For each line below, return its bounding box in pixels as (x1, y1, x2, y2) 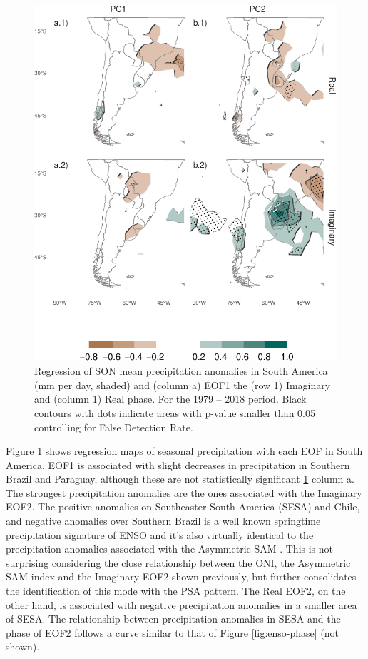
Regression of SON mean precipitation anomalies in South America (34, 363, 328, 378)
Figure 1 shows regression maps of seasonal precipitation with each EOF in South (6, 443, 363, 458)
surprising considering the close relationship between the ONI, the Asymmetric (6, 555, 351, 570)
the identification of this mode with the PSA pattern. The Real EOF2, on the (6, 583, 346, 598)
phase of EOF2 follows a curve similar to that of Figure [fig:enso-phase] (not (6, 625, 339, 640)
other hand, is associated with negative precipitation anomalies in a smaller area (6, 597, 357, 612)
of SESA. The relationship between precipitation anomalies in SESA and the (6, 611, 341, 626)
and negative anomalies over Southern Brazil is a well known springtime (6, 513, 321, 528)
